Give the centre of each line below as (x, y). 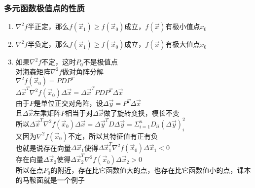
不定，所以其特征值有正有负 (113, 136)
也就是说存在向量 (43, 147)
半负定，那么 (49, 44)
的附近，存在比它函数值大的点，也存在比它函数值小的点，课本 (151, 170)
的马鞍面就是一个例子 (50, 179)
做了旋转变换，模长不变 (141, 112)
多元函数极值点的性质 (44, 8)
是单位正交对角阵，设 (68, 103)
